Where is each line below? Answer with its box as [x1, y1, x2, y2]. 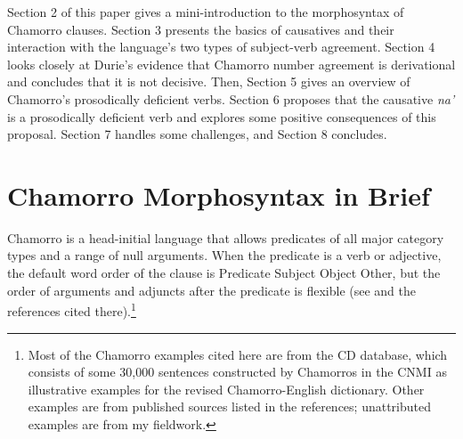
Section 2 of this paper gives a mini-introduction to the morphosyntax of [7, 3, 404, 20]
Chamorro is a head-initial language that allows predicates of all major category [7, 228, 444, 247]
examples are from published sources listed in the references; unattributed [28, 397, 431, 416]
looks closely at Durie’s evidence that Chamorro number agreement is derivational [7, 54, 456, 73]
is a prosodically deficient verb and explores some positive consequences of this [7, 107, 436, 126]
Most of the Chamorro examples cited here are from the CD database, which [28, 345, 448, 363]
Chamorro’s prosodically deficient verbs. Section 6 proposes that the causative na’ [7, 89, 455, 108]
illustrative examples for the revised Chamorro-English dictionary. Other [28, 379, 425, 398]
